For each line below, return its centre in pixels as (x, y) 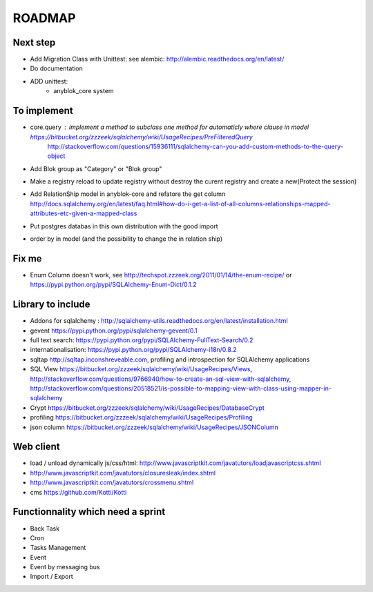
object (56, 156)
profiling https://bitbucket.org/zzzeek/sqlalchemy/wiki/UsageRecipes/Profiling (142, 417)
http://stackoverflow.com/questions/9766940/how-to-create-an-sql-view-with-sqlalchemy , (161, 379)
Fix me (27, 258)
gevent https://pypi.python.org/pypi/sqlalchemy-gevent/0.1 (114, 330)
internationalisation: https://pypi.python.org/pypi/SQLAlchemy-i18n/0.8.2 (133, 350)
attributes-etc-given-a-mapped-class (84, 213)
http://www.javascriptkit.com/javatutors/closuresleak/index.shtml (123, 473)
